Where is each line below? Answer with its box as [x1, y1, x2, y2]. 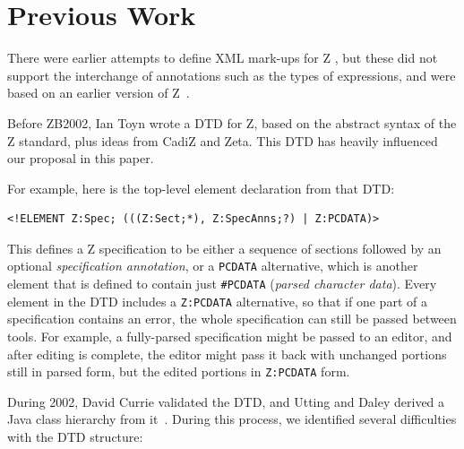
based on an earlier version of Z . [7, 83, 190, 102]
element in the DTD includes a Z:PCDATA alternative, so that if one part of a [7, 291, 427, 310]
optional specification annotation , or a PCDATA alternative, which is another [7, 256, 418, 275]
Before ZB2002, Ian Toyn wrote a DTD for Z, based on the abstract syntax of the [7, 113, 457, 132]
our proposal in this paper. [7, 149, 154, 168]
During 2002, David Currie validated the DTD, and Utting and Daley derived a [7, 392, 445, 410]
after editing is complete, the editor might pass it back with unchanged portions [7, 344, 447, 363]
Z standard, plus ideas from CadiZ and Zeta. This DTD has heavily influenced [7, 131, 438, 150]
